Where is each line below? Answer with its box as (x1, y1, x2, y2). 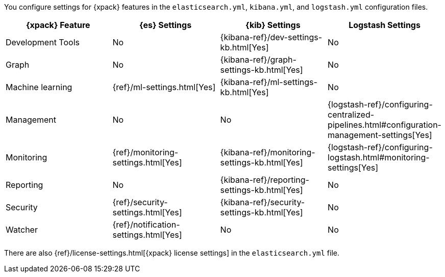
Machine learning (6, 82, 72, 92)
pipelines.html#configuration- (328, 120, 441, 130)
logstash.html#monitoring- (328, 152, 430, 162)
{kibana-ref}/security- (220, 197, 305, 207)
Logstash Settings (349, 20, 421, 30)
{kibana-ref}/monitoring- (220, 147, 315, 157)
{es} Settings (139, 20, 192, 30)
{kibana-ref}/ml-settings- (220, 77, 317, 87)
